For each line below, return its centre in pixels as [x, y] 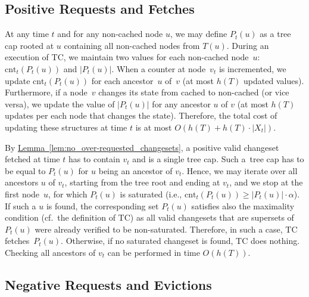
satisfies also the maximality [243, 205]
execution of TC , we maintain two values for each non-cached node [127, 57]
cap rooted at [29, 45]
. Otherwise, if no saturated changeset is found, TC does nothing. [180, 241]
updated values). [274, 80]
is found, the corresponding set [102, 205]
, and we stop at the [266, 182]
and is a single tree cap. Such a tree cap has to [218, 159]
